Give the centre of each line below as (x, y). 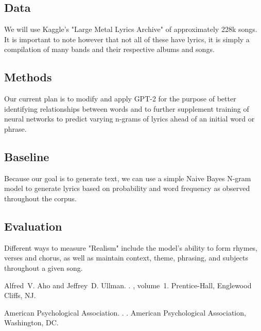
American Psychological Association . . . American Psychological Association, (125, 312)
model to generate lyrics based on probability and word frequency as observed (127, 188)
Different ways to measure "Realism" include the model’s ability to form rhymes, (131, 247)
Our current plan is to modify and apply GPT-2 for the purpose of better (120, 99)
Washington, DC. (31, 323)
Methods (28, 77)
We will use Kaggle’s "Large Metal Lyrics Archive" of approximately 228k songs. (131, 29)
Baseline (27, 156)
